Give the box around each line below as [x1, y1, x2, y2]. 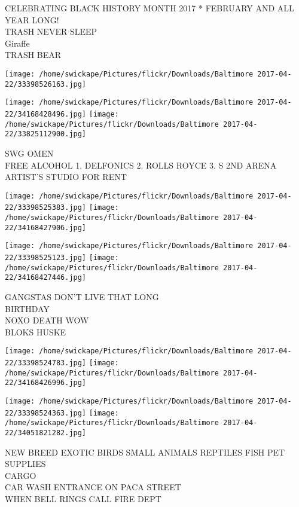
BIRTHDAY [5, 302, 50, 314]
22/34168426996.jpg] [5, 378, 87, 387]
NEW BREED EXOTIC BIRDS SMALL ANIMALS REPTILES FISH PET [5, 445, 285, 458]
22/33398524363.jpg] [5, 408, 87, 417]
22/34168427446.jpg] [5, 273, 87, 282]
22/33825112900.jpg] [5, 130, 87, 139]
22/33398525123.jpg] [5, 253, 87, 262]
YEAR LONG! [5, 13, 59, 26]
